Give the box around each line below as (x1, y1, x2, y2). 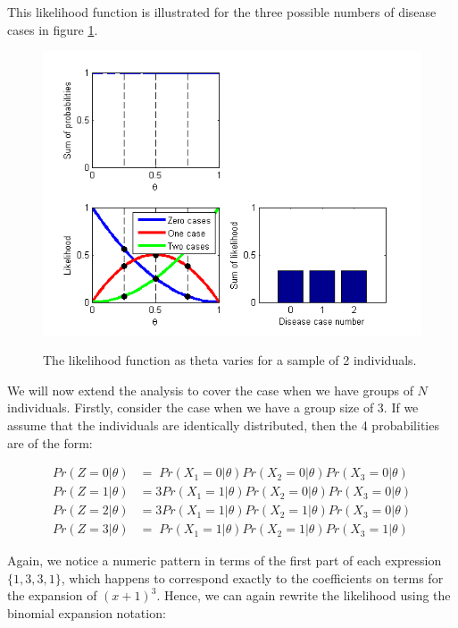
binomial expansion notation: (7, 604, 166, 623)
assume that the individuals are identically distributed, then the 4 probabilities (7, 415, 439, 434)
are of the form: (7, 433, 93, 452)
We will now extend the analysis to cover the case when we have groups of (7, 380, 413, 399)
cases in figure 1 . (7, 20, 98, 38)
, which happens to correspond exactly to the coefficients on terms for (61, 568, 444, 587)
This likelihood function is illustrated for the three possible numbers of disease (7, 3, 437, 21)
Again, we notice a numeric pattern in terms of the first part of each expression (7, 551, 442, 570)
